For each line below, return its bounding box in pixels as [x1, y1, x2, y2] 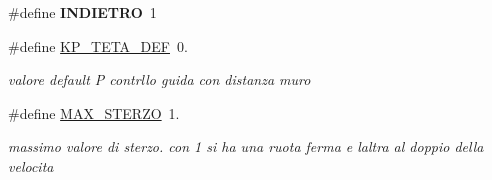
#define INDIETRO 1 [8, 2, 157, 22]
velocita [8, 155, 54, 176]
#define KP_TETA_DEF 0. [8, 35, 188, 56]
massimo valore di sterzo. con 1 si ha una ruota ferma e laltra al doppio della [8, 136, 484, 157]
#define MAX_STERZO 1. [8, 102, 180, 123]
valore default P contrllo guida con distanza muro [8, 69, 311, 90]
